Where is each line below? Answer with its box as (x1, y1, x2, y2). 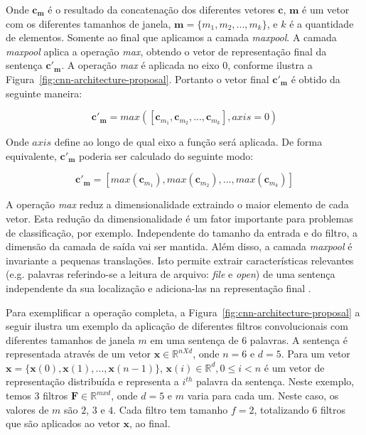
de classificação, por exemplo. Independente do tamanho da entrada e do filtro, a (6, 225, 357, 240)
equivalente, (6, 148, 57, 163)
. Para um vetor (281, 346, 350, 361)
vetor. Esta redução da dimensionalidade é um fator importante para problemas (6, 210, 353, 225)
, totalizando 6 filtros (254, 402, 346, 417)
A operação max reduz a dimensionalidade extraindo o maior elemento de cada (6, 197, 349, 212)
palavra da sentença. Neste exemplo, (196, 374, 355, 389)
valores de (6, 402, 49, 417)
